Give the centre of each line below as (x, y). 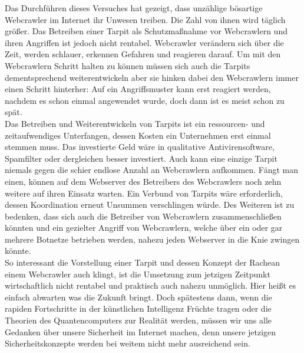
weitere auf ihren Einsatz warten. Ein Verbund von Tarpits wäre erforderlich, (144, 193)
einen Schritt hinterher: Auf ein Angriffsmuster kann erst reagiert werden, (138, 89)
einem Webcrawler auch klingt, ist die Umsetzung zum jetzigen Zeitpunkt (138, 274)
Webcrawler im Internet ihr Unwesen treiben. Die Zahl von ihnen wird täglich (145, 19)
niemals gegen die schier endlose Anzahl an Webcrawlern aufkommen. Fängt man (152, 170)
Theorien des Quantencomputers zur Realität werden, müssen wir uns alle (138, 320)
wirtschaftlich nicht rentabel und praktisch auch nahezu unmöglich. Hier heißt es (151, 285)
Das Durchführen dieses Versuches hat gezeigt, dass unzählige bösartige (134, 8)
